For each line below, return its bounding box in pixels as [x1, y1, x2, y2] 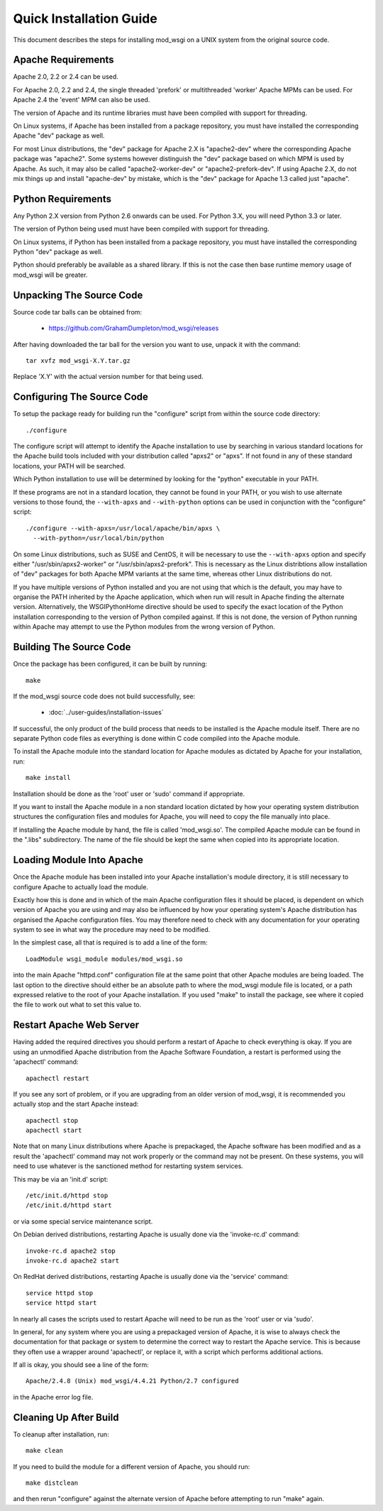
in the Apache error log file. [13, 1392, 94, 1401]
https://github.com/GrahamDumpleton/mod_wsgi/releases [48, 324, 219, 333]
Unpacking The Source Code [13, 289, 143, 301]
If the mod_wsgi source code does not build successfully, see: [13, 692, 196, 700]
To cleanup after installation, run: [13, 1430, 109, 1439]
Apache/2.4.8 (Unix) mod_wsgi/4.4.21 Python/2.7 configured [26, 1377, 239, 1385]
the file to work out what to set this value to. [13, 1001, 142, 1009]
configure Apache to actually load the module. [13, 882, 149, 891]
